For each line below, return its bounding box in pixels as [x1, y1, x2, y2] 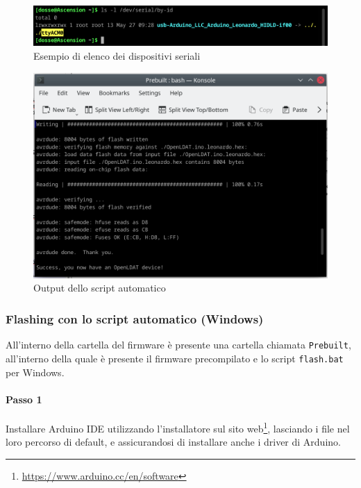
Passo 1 [6, 392, 42, 406]
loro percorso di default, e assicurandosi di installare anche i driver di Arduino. [6, 435, 341, 449]
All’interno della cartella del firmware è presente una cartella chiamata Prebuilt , [6, 337, 351, 352]
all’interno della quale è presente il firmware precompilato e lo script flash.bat [6, 351, 344, 365]
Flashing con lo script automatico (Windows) [6, 310, 264, 327]
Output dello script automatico [33, 280, 166, 295]
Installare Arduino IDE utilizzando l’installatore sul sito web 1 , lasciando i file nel [6, 419, 350, 435]
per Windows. [6, 364, 65, 379]
